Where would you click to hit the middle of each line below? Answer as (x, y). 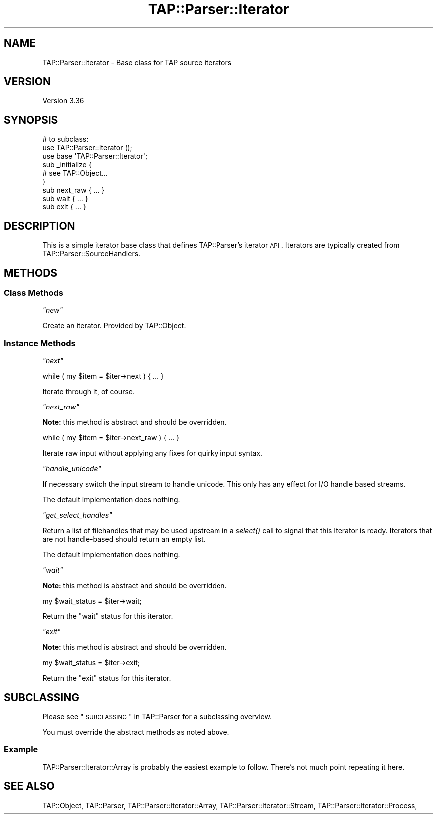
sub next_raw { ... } (74, 190)
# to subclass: (66, 139)
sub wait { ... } (65, 199)
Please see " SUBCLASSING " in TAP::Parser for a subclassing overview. (157, 716)
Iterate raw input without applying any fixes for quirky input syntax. (153, 453)
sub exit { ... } (64, 207)
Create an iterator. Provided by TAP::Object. (114, 326)
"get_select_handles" (77, 515)
